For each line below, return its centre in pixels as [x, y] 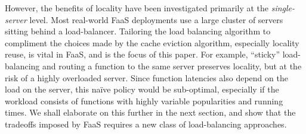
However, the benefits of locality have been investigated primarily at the [137, 8]
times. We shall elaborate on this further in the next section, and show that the [150, 112]
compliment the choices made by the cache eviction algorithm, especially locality [152, 42]
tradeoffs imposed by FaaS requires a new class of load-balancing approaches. [146, 124]
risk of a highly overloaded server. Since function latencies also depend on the [146, 77]
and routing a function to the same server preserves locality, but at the [172, 66]
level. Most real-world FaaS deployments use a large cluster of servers [156, 19]
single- [283, 8]
